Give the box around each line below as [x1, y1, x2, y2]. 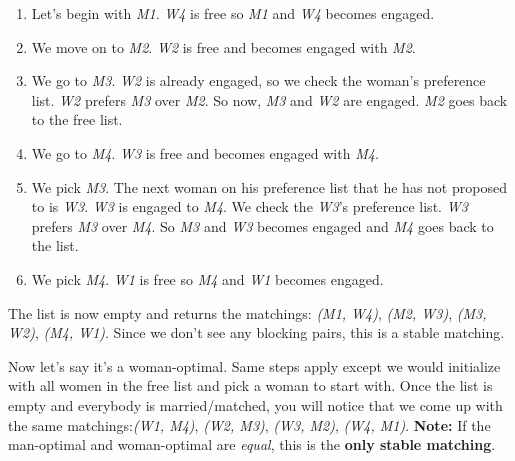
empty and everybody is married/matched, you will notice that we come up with [8, 394, 503, 415]
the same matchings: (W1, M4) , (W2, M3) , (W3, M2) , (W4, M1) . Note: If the [8, 414, 491, 435]
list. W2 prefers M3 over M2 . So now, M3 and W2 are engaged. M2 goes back [31, 89, 508, 110]
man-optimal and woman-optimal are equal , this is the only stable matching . [8, 434, 496, 455]
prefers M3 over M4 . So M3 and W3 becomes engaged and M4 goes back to [31, 215, 494, 236]
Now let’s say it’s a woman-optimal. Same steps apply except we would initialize [8, 355, 501, 376]
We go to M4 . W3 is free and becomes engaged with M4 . [31, 142, 379, 163]
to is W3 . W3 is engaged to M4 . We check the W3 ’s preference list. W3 [31, 196, 468, 217]
